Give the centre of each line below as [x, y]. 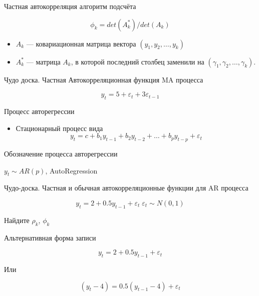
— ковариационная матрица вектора [81, 43]
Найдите [17, 220]
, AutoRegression [71, 170]
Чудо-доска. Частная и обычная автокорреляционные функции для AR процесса [126, 188]
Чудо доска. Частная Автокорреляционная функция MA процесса [104, 79]
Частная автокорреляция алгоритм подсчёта [70, 6]
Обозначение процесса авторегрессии [61, 153]
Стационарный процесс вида [59, 128]
